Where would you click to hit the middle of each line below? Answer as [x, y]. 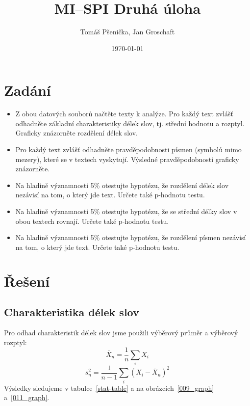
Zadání [27, 90]
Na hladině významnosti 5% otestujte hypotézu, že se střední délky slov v [126, 211]
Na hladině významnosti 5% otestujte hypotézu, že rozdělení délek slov [122, 185]
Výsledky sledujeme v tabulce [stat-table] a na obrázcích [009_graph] [109, 388]
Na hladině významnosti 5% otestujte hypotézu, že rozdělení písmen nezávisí [131, 237]
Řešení [27, 281]
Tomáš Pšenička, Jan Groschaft [127, 32]
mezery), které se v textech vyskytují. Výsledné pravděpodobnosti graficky [127, 159]
